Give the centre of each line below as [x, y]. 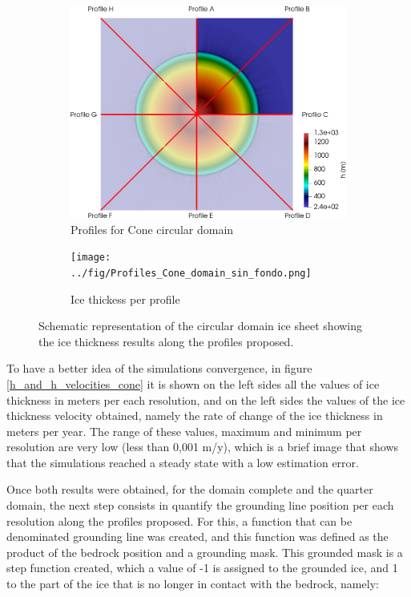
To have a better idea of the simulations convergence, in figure [159, 368]
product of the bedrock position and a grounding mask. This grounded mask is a [205, 552]
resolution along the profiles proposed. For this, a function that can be [179, 520]
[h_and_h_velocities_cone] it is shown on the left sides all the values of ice [193, 383]
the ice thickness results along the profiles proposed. [166, 341]
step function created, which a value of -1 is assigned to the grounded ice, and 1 [202, 568]
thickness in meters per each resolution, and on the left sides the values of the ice [206, 399]
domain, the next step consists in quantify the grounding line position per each [200, 505]
